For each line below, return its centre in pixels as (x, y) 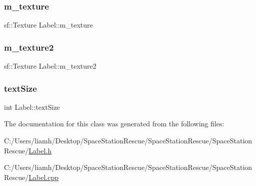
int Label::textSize (32, 107)
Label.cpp (43, 177)
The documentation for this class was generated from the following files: (114, 124)
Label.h (40, 150)
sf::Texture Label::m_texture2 (50, 66)
